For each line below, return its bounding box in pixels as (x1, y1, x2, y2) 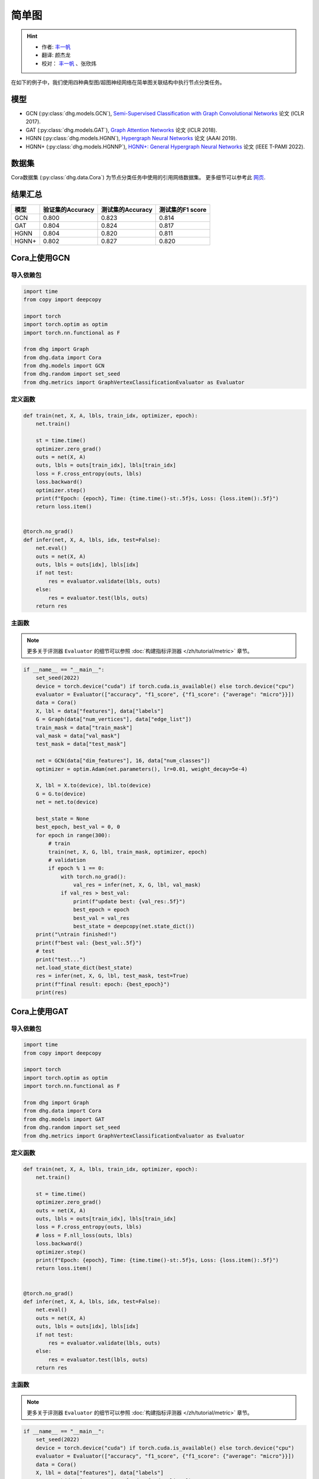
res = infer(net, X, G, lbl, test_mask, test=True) (35, 973, 189, 979)
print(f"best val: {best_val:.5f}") (35, 939, 142, 946)
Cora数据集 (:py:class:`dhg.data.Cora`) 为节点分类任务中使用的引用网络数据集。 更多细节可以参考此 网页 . (11, 174, 266, 181)
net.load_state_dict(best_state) (35, 964, 133, 971)
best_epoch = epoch (73, 906, 130, 913)
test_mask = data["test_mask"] (35, 741, 126, 748)
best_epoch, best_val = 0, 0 (35, 824, 121, 831)
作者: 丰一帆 (41, 43, 71, 50)
